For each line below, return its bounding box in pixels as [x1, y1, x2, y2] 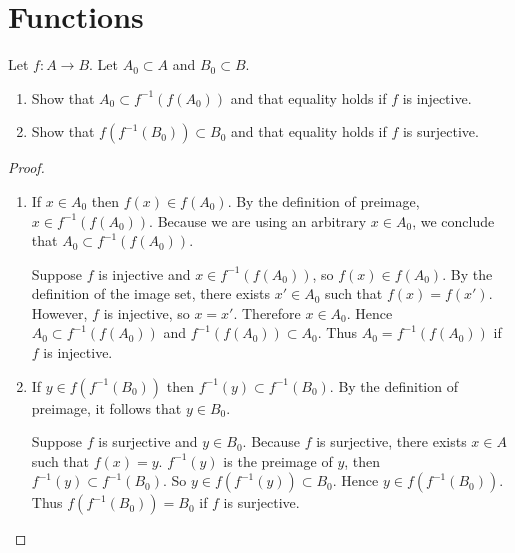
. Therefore [233, 302, 301, 323]
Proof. [8, 157, 45, 178]
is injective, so [103, 302, 190, 323]
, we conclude [412, 210, 495, 231]
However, [31, 302, 88, 323]
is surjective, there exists [316, 431, 467, 452]
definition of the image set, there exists [31, 283, 271, 304]
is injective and [98, 263, 191, 284]
